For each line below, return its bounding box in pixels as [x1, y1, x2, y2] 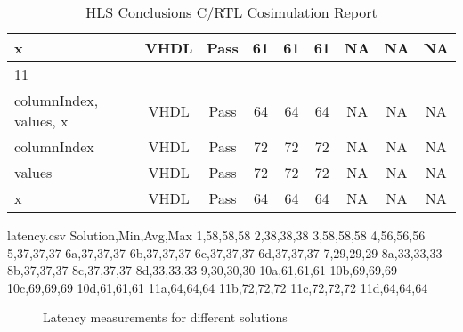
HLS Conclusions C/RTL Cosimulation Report [85, 2, 378, 22]
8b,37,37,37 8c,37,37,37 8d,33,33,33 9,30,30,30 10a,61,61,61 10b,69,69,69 [7, 261, 397, 279]
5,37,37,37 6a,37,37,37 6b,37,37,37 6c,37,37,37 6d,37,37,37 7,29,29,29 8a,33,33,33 [7, 243, 443, 262]
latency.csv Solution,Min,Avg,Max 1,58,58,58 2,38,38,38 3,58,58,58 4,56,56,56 [7, 226, 426, 244]
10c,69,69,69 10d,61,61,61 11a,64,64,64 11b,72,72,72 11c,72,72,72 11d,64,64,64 [7, 278, 428, 296]
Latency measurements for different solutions [43, 308, 288, 327]
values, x [14, 110, 69, 131]
